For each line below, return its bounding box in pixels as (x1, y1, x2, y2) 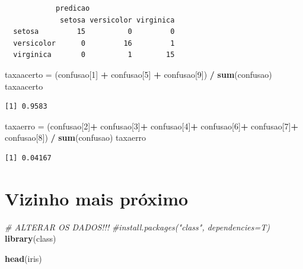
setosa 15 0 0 (13, 27, 175, 36)
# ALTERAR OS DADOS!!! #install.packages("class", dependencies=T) (5, 220, 270, 233)
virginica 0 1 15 (13, 50, 175, 59)
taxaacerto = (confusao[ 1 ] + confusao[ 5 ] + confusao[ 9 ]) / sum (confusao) (5, 68, 272, 80)
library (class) (5, 232, 56, 245)
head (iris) (5, 252, 42, 264)
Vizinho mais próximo (5, 186, 189, 210)
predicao (55, 4, 90, 12)
